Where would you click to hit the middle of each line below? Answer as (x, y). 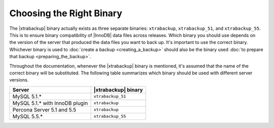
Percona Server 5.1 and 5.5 (44, 110)
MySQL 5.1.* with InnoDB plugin (50, 103)
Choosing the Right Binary (66, 13)
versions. (19, 80)
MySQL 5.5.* (28, 116)
